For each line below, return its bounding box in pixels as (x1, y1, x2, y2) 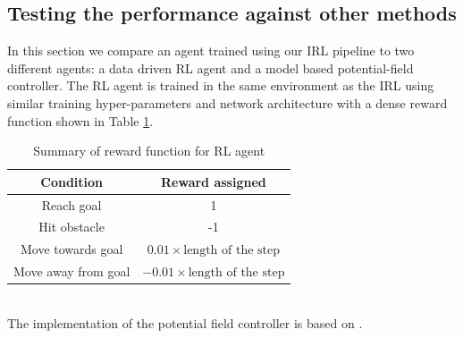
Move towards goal (20, 240, 123, 258)
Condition (40, 172, 104, 190)
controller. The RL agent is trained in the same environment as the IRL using (7, 76, 434, 95)
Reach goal (41, 195, 102, 214)
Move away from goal (13, 262, 130, 281)
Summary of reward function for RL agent (33, 141, 265, 160)
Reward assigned (161, 172, 266, 190)
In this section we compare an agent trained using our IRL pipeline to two (7, 41, 415, 60)
